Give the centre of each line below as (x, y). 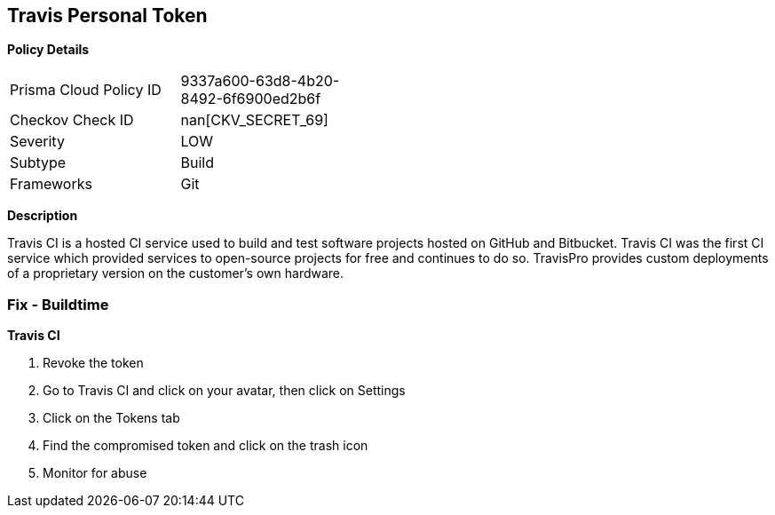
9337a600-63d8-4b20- (260, 81)
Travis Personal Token (107, 16)
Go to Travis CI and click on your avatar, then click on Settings (224, 391)
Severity (37, 142)
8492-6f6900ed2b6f (251, 99)
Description (43, 216)
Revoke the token (93, 363)
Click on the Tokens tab (111, 418)
